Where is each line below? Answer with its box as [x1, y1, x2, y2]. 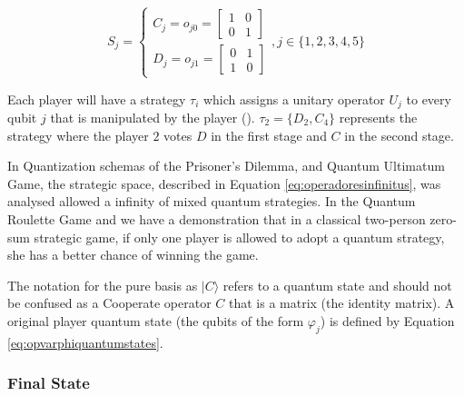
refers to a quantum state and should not [222, 275, 452, 294]
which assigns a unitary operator [202, 89, 385, 108]
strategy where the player [7, 125, 149, 144]
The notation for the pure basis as [7, 275, 198, 294]
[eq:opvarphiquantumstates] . [7, 332, 163, 351]
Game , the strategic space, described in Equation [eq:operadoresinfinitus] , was [7, 173, 441, 193]
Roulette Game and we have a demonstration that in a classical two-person [7, 209, 426, 228]
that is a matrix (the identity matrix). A [229, 293, 455, 312]
